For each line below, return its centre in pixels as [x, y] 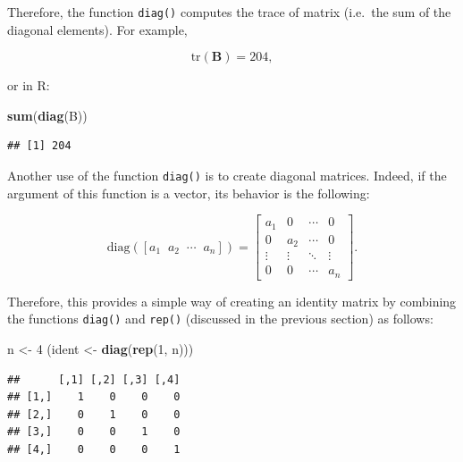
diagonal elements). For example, [97, 29]
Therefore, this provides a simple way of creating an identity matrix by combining [232, 301]
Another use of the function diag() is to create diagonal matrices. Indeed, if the [227, 176]
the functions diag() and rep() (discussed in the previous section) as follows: [220, 319]
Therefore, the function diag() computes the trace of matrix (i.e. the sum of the [229, 12]
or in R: [29, 85]
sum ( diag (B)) [47, 115]
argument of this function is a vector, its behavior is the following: [189, 193]
